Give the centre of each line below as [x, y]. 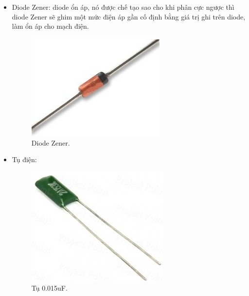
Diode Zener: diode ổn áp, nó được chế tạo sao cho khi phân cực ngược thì [123, 7]
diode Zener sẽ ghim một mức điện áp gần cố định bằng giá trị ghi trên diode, [129, 16]
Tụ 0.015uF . [49, 288]
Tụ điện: [24, 159]
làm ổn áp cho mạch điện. [50, 26]
